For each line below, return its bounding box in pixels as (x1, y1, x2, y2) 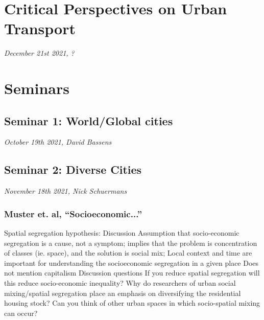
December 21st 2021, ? (4, 48, 75, 58)
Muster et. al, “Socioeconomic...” (4, 207, 142, 220)
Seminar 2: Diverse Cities (4, 162, 142, 177)
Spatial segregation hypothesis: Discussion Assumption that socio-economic (4, 227, 239, 238)
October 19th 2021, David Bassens (4, 136, 112, 147)
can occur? (4, 307, 38, 318)
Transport (4, 18, 76, 39)
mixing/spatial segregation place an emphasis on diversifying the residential (4, 287, 241, 298)
